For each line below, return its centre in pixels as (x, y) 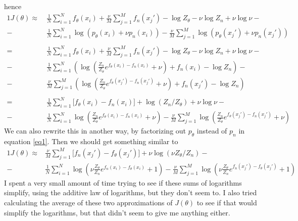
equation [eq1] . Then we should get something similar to (91, 141)
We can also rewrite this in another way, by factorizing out (95, 131)
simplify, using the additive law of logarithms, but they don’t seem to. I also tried (131, 192)
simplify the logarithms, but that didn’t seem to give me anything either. (117, 212)
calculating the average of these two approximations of (88, 202)
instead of (212, 131)
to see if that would (227, 202)
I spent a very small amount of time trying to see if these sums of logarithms (123, 182)
